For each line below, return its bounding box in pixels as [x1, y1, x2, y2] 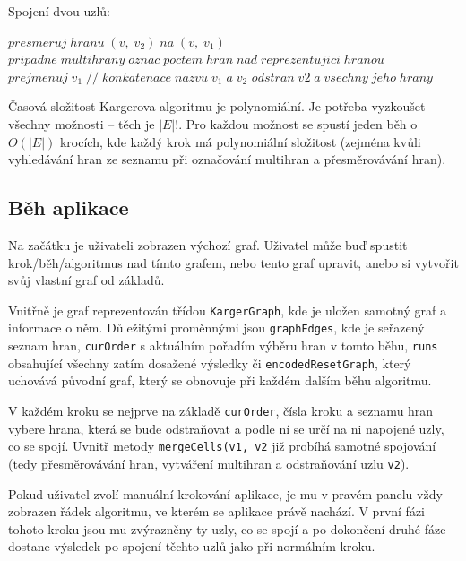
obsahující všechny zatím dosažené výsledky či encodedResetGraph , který [8, 353, 411, 372]
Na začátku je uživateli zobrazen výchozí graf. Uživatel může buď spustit [8, 235, 408, 254]
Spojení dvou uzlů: [8, 2, 110, 20]
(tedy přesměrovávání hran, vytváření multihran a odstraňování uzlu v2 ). [8, 453, 410, 472]
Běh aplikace [8, 194, 129, 221]
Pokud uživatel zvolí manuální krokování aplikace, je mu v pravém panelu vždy [8, 484, 443, 503]
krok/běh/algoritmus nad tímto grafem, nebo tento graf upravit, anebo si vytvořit [8, 253, 459, 272]
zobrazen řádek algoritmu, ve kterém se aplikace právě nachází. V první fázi [8, 502, 426, 521]
